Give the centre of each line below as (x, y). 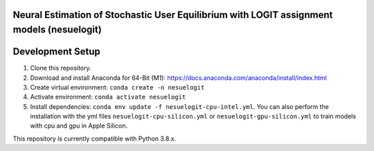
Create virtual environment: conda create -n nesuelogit (117, 87)
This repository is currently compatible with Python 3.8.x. (95, 139)
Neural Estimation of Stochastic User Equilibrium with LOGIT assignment (173, 15)
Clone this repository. (61, 68)
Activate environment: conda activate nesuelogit (108, 97)
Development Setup (56, 52)
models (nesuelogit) (57, 30)
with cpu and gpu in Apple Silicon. (79, 126)
